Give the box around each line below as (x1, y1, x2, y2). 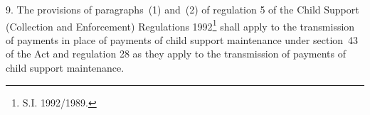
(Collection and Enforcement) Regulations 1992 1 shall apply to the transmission (6, 16, 355, 33)
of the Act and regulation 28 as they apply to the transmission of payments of (6, 46, 347, 61)
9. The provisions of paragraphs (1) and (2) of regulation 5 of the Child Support (6, 2, 359, 16)
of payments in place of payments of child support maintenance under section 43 (6, 32, 359, 47)
